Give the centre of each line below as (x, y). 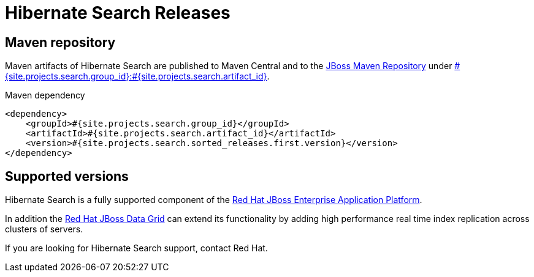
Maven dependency (45, 95)
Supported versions (67, 176)
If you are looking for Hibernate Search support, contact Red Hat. (136, 248)
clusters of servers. (44, 229)
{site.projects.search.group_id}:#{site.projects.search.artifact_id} (136, 76)
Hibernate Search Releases (118, 13)
